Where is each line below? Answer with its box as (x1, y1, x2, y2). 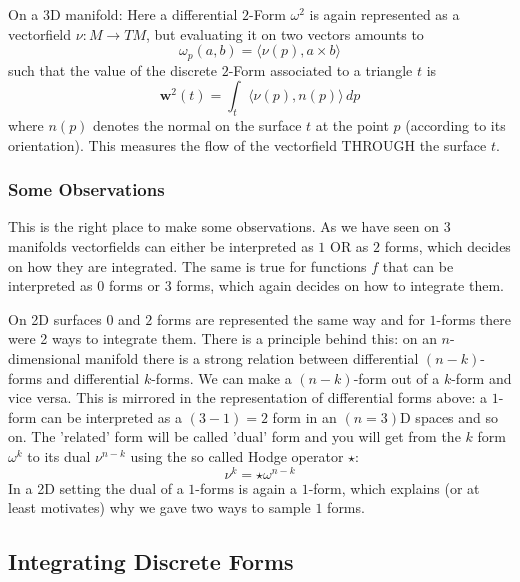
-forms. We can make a (151, 367, 292, 388)
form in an (272, 406, 337, 427)
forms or (108, 275, 160, 296)
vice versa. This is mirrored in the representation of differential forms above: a (8, 387, 488, 408)
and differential (46, 367, 140, 388)
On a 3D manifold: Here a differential (8, 4, 238, 24)
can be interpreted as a (41, 406, 183, 427)
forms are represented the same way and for (156, 308, 425, 329)
